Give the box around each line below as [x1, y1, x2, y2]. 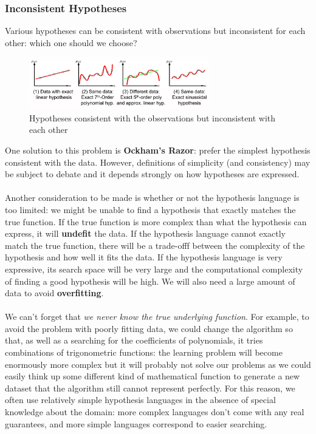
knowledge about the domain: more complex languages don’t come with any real [5, 405, 304, 418]
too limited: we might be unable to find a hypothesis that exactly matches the [5, 203, 296, 215]
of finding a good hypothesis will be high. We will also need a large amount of [5, 274, 295, 287]
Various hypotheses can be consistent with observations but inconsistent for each [5, 24, 306, 37]
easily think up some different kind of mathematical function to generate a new [5, 370, 300, 382]
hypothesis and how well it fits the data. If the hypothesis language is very [5, 251, 283, 263]
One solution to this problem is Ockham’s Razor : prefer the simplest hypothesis [5, 143, 311, 156]
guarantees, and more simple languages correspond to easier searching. [5, 417, 267, 430]
